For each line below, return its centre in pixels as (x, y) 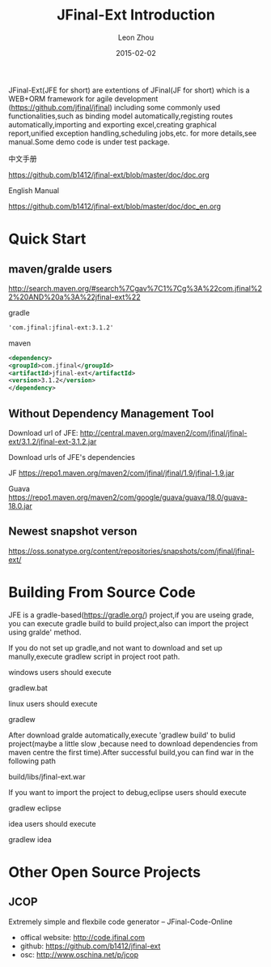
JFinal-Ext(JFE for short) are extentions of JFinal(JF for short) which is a (129, 90)
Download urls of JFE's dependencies (72, 457)
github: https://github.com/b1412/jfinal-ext (90, 946)
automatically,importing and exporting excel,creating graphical (112, 124)
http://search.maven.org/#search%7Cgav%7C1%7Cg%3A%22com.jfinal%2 (135, 288)
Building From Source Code (102, 592)
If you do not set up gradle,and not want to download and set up (115, 647)
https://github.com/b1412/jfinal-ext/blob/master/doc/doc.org (109, 174)
